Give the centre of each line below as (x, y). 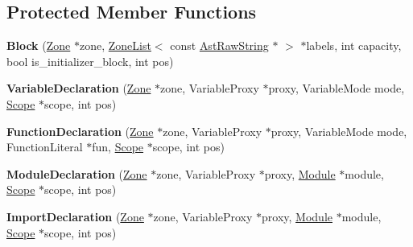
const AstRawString (219, 45)
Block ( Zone (39, 45)
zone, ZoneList (115, 45)
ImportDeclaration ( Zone (75, 216)
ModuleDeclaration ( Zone (77, 173)
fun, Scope (118, 147)
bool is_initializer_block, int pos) (90, 61)
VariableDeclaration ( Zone (79, 88)
